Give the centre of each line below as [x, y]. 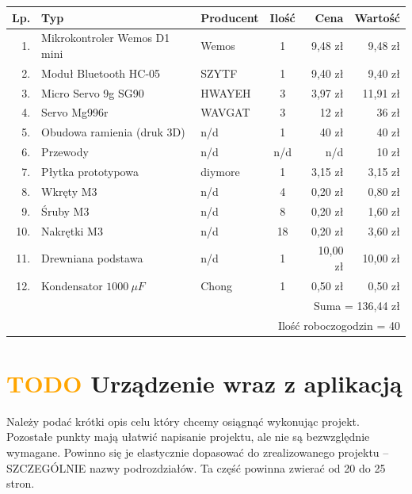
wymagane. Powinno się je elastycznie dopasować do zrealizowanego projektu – [198, 452]
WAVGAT [225, 112]
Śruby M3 [65, 211]
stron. [21, 483]
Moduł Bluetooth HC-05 [101, 73]
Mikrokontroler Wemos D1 [106, 38]
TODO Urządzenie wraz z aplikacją [204, 383]
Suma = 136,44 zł [357, 305]
